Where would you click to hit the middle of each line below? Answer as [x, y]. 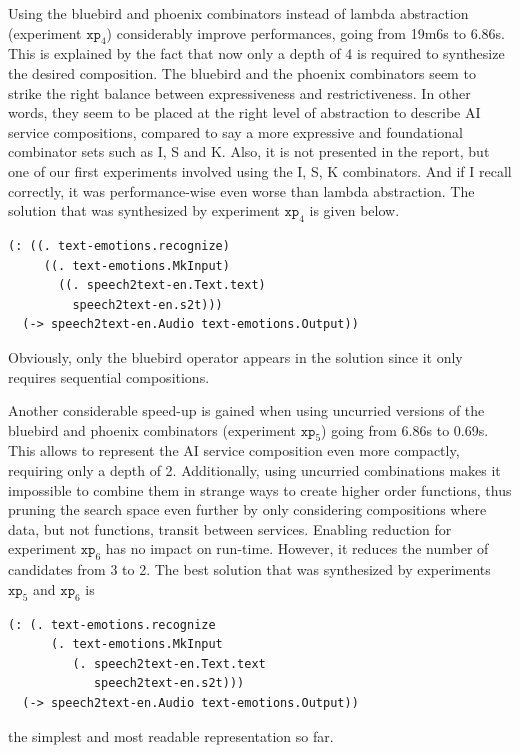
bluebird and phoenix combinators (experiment [152, 429]
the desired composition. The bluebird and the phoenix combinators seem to [242, 72]
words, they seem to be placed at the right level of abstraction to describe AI [244, 112]
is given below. [354, 210]
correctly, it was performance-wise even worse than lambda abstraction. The [241, 190]
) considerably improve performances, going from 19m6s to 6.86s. [305, 32]
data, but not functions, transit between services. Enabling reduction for [230, 528]
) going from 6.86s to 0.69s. [405, 429]
